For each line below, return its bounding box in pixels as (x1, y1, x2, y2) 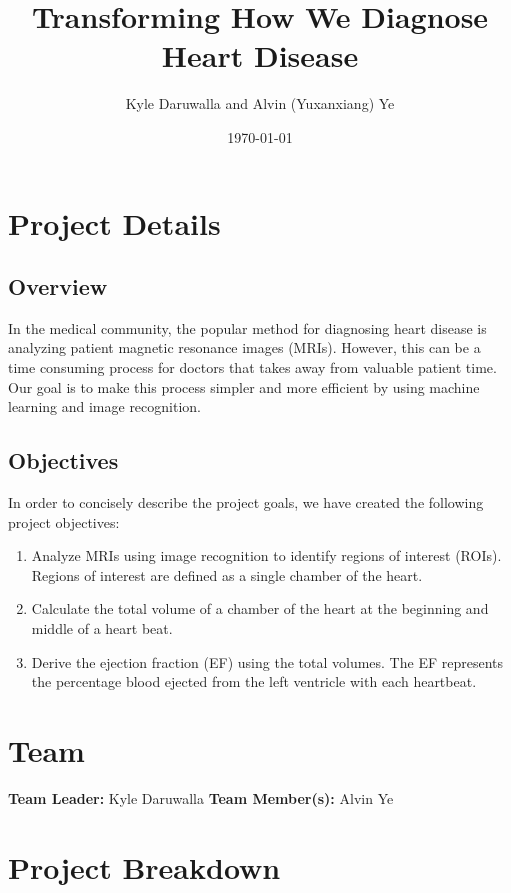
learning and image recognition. (8, 396, 201, 417)
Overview (8, 271, 108, 302)
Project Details (8, 202, 221, 243)
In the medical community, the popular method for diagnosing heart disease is (8, 317, 487, 338)
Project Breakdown (8, 846, 281, 887)
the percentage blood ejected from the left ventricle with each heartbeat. (31, 671, 477, 692)
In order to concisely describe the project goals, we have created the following (8, 492, 484, 513)
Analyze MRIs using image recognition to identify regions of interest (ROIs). (31, 545, 502, 566)
